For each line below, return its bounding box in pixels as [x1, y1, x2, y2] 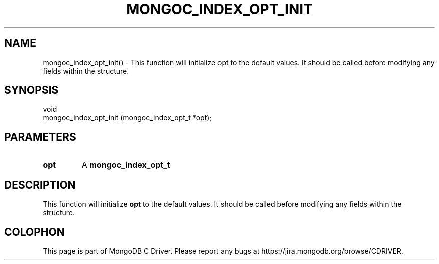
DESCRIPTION [4, 178, 76, 191]
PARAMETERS [4, 130, 76, 143]
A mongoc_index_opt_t [81, 160, 170, 170]
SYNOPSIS [4, 84, 59, 97]
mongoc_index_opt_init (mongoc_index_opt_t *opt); [43, 113, 212, 122]
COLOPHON [4, 225, 65, 238]
